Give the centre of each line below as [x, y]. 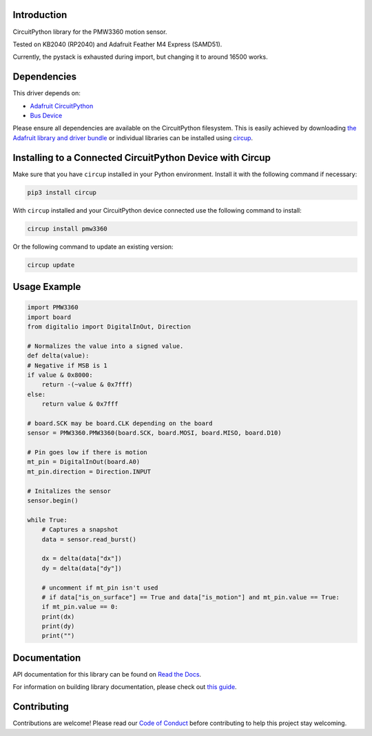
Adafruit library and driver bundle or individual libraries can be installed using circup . [133, 137]
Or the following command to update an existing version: [93, 246]
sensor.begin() [53, 501]
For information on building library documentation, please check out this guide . [125, 687]
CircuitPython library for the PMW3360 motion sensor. [90, 32]
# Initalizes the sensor [69, 491]
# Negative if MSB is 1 [68, 365]
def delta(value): [58, 356]
